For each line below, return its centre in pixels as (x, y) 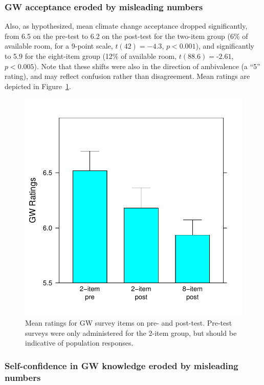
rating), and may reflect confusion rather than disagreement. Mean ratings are (127, 76)
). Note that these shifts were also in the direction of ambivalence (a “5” (147, 66)
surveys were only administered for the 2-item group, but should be (131, 333)
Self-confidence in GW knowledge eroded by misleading (122, 365)
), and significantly (225, 46)
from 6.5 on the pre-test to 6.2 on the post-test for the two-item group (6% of (126, 36)
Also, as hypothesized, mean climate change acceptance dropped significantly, (126, 26)
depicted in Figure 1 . (38, 86)
